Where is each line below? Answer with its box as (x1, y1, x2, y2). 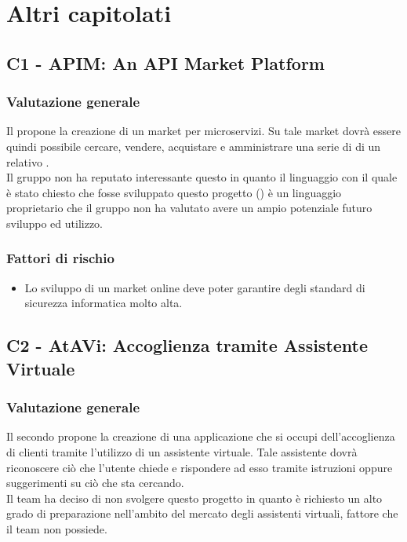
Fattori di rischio (6, 248, 114, 268)
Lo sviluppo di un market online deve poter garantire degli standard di (24, 279, 365, 295)
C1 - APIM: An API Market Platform (6, 50, 325, 75)
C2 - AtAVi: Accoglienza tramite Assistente (6, 333, 369, 357)
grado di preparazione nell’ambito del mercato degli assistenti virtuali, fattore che (6, 505, 398, 522)
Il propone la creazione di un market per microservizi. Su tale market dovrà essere (6, 123, 401, 139)
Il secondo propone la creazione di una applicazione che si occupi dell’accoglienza (6, 428, 395, 445)
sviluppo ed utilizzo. (6, 214, 103, 231)
